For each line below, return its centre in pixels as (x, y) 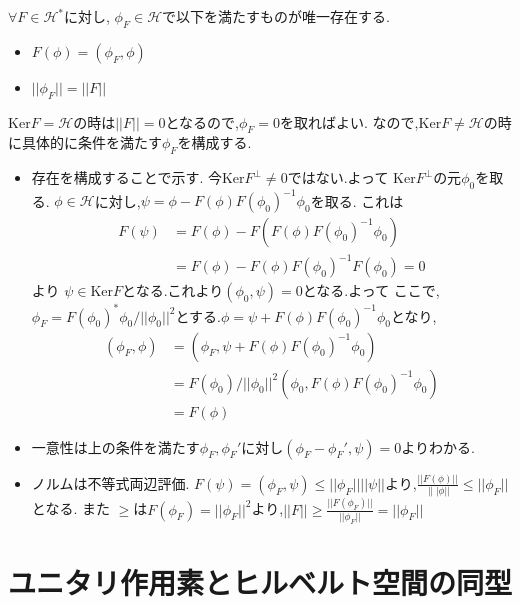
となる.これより (173, 290)
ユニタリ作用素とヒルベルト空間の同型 (260, 582)
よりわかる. (438, 446)
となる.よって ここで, (371, 290)
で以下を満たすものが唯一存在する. (276, 16)
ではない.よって (338, 177)
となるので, (202, 121)
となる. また (70, 508)
